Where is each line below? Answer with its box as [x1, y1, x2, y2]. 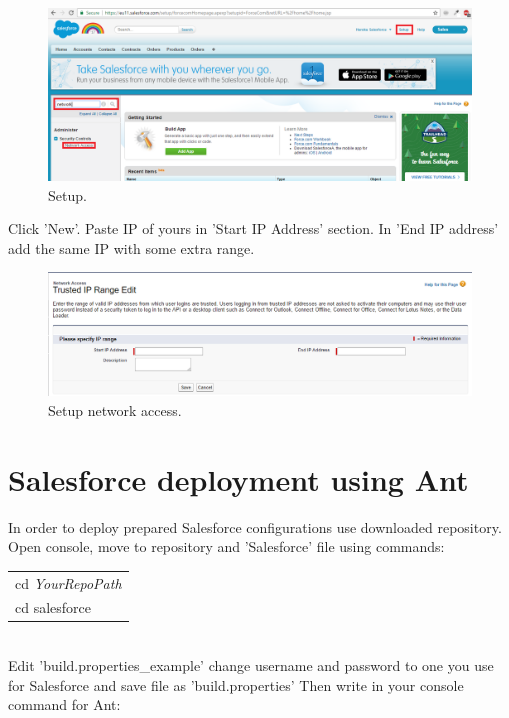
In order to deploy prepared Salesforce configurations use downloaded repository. [8, 516, 502, 537]
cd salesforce [15, 597, 92, 618]
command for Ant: [8, 694, 121, 715]
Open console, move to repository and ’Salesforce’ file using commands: [8, 536, 445, 557]
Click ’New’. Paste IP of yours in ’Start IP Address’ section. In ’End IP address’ [8, 218, 499, 239]
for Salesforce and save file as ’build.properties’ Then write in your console [8, 674, 464, 695]
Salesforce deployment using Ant [8, 458, 469, 499]
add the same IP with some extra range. [8, 237, 255, 258]
